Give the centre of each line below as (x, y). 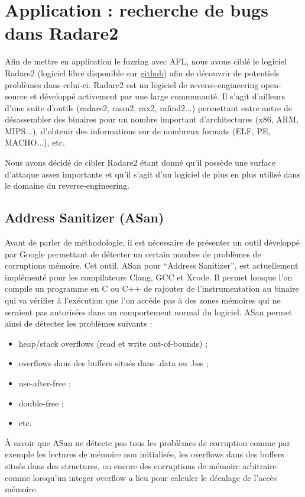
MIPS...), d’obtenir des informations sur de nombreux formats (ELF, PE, (138, 130)
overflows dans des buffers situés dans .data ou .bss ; (113, 363)
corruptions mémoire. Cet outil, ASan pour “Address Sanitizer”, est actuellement (152, 265)
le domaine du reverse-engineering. (67, 185)
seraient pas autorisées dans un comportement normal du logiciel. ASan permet (149, 312)
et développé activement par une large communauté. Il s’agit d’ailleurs (158, 96)
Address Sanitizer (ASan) (85, 217)
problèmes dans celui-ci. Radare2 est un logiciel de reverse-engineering (132, 84)
